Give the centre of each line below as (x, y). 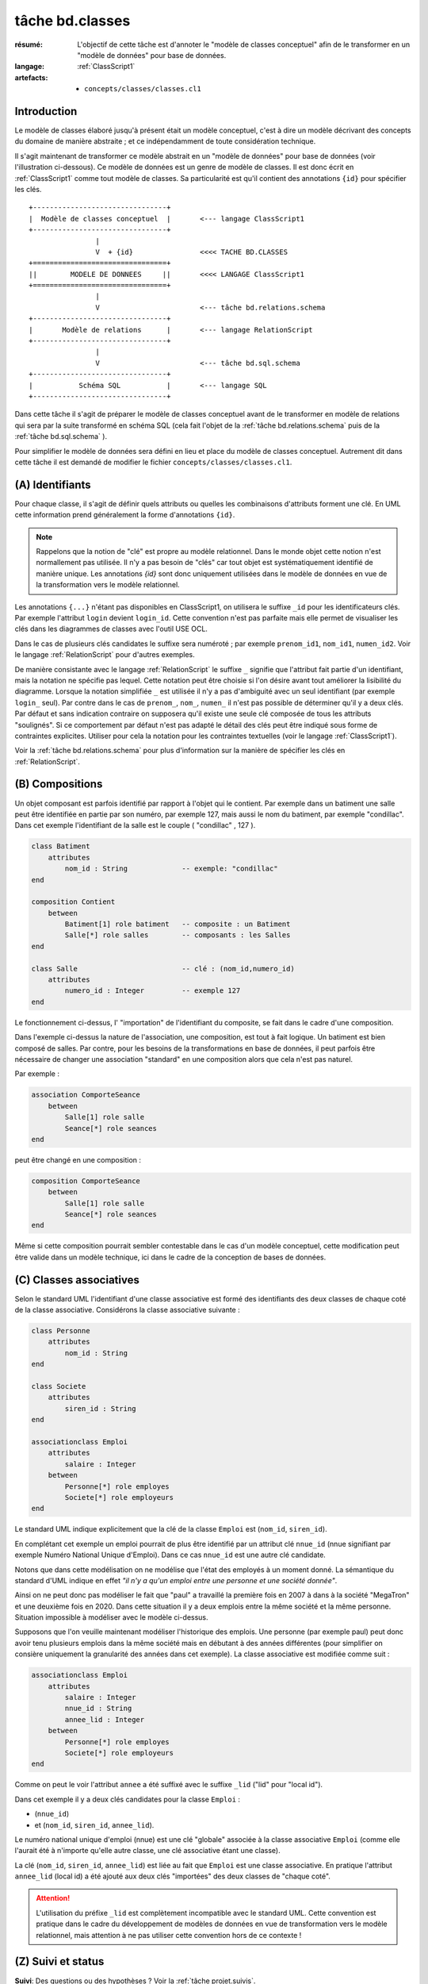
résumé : (29, 44)
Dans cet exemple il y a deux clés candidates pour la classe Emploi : (128, 1799)
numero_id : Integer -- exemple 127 (153, 991)
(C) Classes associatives (77, 1280)
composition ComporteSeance (86, 1181)
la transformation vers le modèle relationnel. (108, 585)
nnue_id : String (98, 1709)
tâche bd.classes (73, 21)
